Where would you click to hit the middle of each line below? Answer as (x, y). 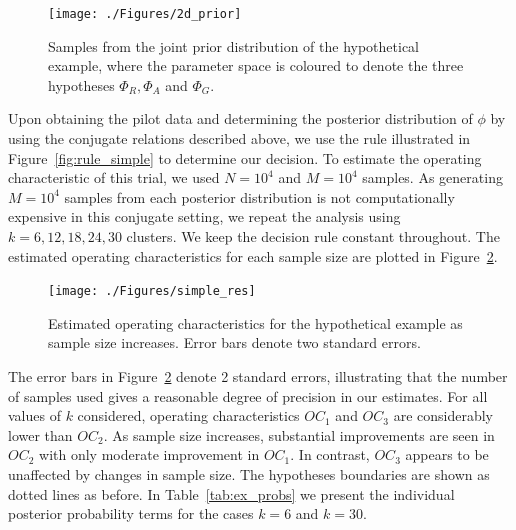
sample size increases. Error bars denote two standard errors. (234, 342)
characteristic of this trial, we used (114, 177)
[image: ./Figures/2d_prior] (145, 14)
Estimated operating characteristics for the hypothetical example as (255, 322)
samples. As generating (432, 177)
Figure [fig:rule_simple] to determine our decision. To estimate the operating (245, 157)
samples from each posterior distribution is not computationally (259, 196)
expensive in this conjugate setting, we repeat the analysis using (204, 216)
